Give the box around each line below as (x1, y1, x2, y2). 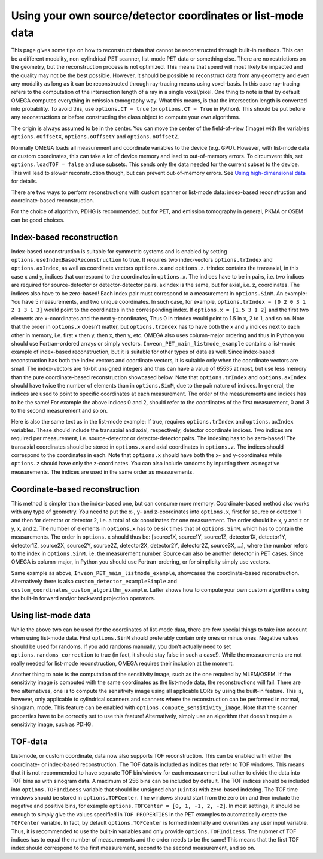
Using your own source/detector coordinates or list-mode (11, 9, 304, 22)
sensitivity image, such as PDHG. (11, 721, 93, 728)
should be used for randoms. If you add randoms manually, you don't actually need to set (11, 643, 231, 650)
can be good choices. (11, 216, 65, 223)
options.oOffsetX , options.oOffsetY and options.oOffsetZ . (11, 133, 179, 140)
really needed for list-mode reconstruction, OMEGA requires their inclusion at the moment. (11, 660, 234, 667)
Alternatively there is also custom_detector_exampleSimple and (11, 578, 178, 585)
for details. (11, 177, 38, 185)
